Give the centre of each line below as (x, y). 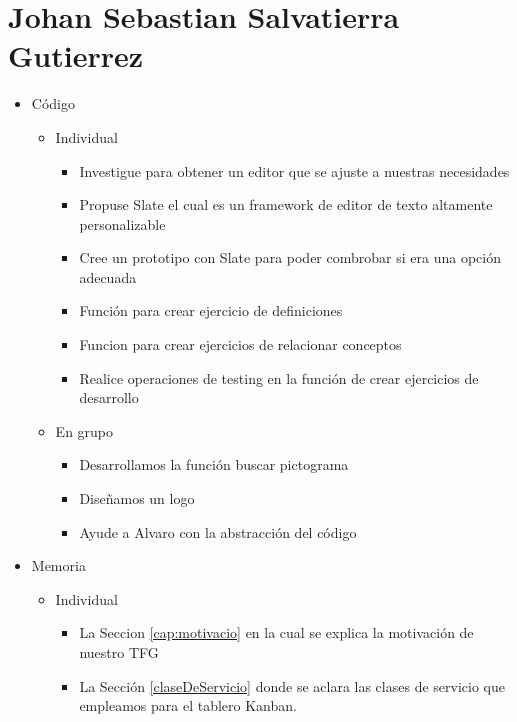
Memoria (58, 565)
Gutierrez (76, 55)
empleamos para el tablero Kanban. (188, 705)
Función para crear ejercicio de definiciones (211, 310)
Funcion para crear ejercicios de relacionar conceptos (240, 344)
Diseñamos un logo (137, 498)
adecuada (108, 276)
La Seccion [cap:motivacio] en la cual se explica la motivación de (276, 632)
